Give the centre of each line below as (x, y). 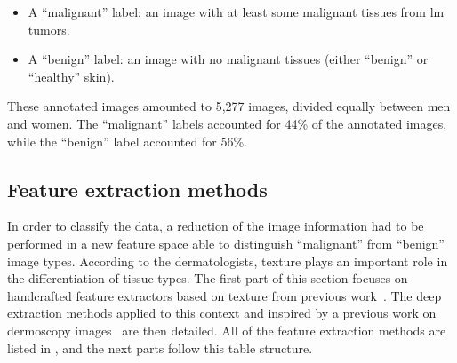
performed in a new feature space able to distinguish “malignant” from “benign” (226, 243)
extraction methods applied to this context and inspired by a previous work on (222, 313)
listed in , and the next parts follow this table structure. (160, 347)
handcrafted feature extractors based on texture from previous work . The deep (224, 295)
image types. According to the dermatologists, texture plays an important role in (228, 260)
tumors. (49, 29)
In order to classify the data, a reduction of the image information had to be (216, 226)
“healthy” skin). (71, 76)
